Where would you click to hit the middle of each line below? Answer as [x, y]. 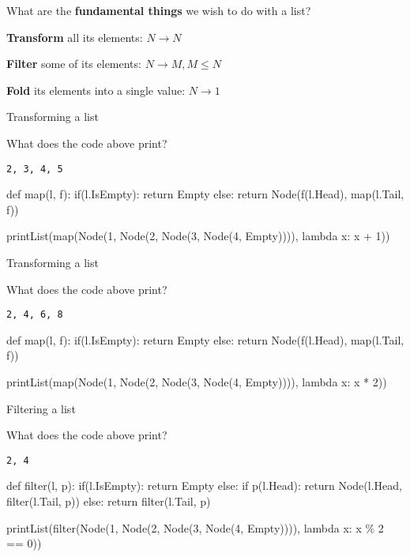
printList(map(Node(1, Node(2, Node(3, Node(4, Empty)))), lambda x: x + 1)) [198, 236]
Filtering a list [41, 408]
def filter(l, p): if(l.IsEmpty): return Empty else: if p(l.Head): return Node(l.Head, [204, 485]
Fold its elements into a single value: [96, 90]
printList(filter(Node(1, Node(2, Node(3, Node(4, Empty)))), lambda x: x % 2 [195, 527]
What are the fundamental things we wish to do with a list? [159, 10]
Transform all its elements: [75, 37]
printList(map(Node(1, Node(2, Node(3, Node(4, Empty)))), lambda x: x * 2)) [197, 382]
